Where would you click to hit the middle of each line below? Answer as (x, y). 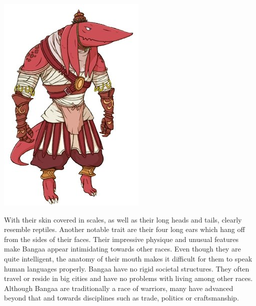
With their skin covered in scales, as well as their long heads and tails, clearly (123, 219)
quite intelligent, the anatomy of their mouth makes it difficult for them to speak (128, 258)
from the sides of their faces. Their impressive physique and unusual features (121, 239)
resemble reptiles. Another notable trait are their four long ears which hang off (124, 229)
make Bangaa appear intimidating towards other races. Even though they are (122, 249)
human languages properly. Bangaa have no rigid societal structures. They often (127, 268)
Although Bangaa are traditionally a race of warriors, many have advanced (119, 288)
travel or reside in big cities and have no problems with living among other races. (128, 278)
